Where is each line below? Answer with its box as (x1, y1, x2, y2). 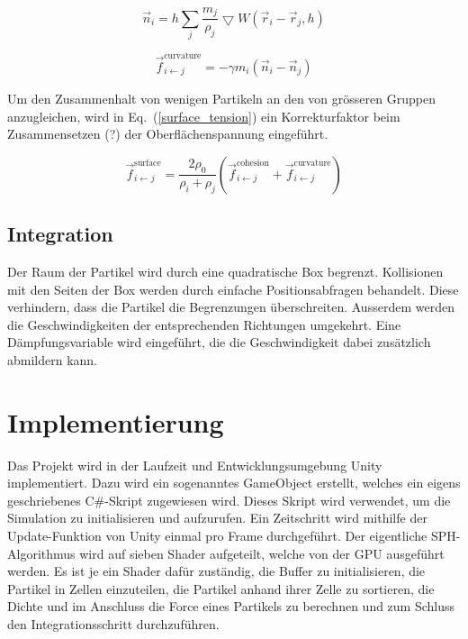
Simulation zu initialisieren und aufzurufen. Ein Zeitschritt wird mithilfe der (7, 508, 427, 527)
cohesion (236, 159, 269, 168)
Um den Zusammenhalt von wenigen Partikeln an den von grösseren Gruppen (7, 88, 436, 107)
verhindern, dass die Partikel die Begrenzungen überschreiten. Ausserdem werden (7, 297, 454, 316)
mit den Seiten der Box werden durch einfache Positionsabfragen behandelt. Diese (7, 279, 459, 298)
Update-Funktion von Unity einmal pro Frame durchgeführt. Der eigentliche (7, 525, 427, 544)
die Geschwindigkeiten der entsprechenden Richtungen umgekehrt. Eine (7, 315, 401, 333)
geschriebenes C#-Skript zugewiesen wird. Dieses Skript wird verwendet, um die (7, 490, 451, 509)
